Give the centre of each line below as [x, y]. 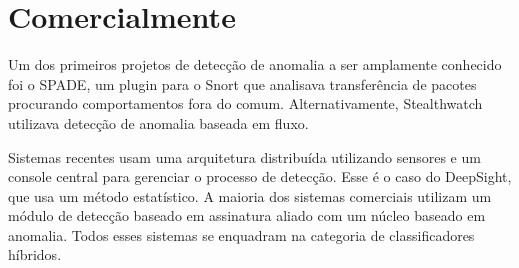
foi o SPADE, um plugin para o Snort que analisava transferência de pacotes [242, 83]
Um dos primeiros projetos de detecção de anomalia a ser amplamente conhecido [255, 64]
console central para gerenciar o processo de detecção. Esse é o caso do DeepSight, [260, 176]
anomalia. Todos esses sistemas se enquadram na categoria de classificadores [241, 234]
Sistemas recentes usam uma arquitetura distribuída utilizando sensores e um [244, 156]
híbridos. [35, 254]
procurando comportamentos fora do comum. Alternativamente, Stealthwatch [245, 103]
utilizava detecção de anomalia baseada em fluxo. [158, 122]
